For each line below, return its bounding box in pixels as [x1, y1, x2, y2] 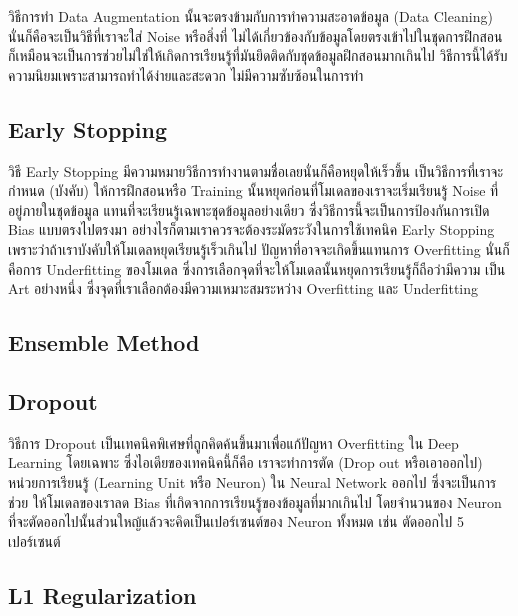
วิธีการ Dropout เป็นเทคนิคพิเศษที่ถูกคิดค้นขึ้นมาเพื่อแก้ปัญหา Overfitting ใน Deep [8, 432, 459, 453]
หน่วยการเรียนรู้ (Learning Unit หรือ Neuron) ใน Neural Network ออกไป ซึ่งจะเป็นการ [8, 471, 497, 492]
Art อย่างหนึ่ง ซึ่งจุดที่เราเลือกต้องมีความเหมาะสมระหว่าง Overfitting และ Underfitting [8, 278, 479, 299]
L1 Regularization [8, 579, 197, 610]
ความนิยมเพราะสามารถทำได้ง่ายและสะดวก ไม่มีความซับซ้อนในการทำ [8, 64, 364, 85]
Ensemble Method [8, 327, 200, 358]
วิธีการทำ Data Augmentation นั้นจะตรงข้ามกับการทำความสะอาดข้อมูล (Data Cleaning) [8, 6, 493, 26]
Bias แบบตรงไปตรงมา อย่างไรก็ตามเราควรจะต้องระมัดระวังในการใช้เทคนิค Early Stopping [8, 219, 495, 240]
